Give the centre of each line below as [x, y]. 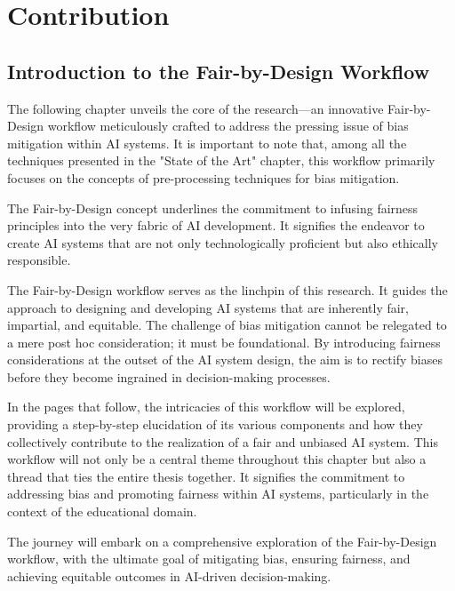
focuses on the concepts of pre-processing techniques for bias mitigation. [204, 177]
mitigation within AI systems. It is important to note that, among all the [207, 143]
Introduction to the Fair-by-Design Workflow [219, 71]
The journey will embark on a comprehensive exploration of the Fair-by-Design [222, 541]
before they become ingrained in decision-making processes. [169, 376]
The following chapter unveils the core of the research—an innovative [196, 108]
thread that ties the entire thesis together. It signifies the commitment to [206, 476]
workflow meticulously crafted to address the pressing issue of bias [228, 126]
